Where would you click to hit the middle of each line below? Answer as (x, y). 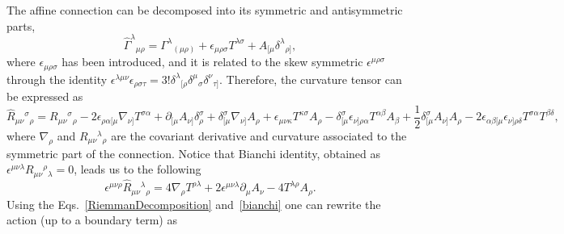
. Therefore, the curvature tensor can (311, 79)
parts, (21, 25)
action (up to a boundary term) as (92, 220)
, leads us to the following (138, 169)
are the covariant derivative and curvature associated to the (259, 135)
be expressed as (45, 96)
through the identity (57, 79)
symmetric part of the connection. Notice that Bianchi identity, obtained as (194, 153)
